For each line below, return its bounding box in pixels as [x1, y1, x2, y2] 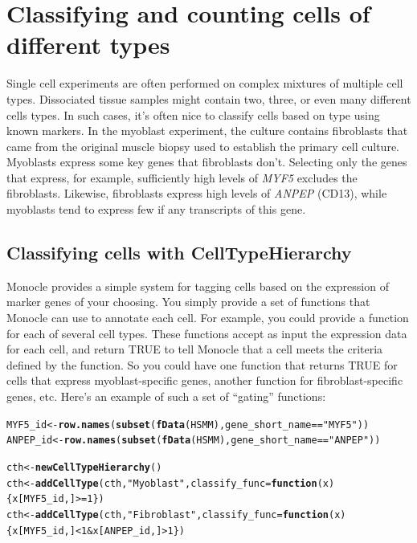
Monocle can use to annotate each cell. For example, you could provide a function [6, 309, 409, 326]
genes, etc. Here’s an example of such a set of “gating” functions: [6, 388, 326, 405]
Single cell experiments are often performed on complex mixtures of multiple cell [6, 75, 403, 92]
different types [6, 28, 170, 61]
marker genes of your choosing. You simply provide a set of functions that [6, 293, 370, 310]
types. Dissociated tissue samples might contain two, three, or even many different [6, 90, 411, 107]
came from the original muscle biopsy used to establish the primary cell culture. [6, 137, 400, 154]
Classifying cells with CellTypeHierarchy [6, 240, 352, 265]
